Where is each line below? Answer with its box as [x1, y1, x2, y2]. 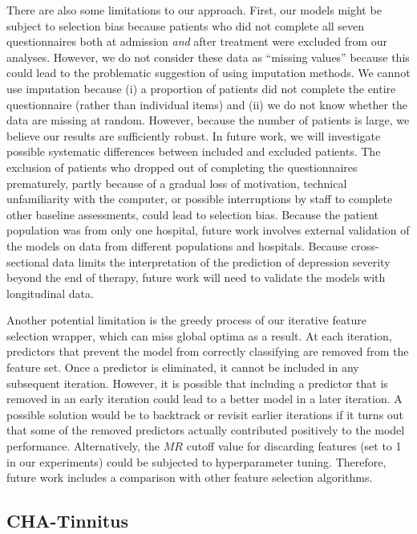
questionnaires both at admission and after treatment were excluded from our [6, 33, 388, 50]
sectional [6, 253, 49, 270]
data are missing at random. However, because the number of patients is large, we [6, 112, 410, 128]
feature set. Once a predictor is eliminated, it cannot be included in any [6, 359, 359, 376]
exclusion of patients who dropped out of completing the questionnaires [6, 158, 358, 175]
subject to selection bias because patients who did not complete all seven [6, 17, 365, 34]
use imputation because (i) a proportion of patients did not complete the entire [6, 79, 396, 96]
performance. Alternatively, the [6, 438, 160, 455]
